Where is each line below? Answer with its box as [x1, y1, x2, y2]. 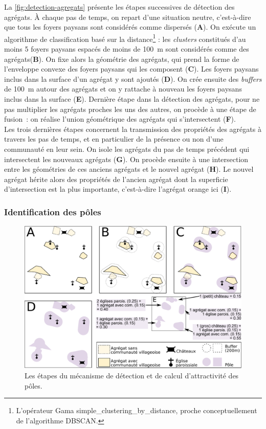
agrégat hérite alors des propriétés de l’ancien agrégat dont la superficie [4, 173, 228, 184]
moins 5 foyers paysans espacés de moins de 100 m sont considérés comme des [4, 43, 249, 54]
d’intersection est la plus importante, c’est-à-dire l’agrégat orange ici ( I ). [4, 184, 232, 194]
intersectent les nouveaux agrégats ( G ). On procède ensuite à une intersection [4, 153, 249, 164]
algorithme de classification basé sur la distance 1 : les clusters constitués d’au [4, 32, 246, 44]
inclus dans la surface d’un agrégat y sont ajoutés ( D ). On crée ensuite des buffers [4, 73, 262, 84]
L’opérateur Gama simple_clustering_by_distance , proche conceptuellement [16, 405, 257, 416]
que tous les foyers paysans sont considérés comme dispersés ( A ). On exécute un [4, 21, 256, 32]
